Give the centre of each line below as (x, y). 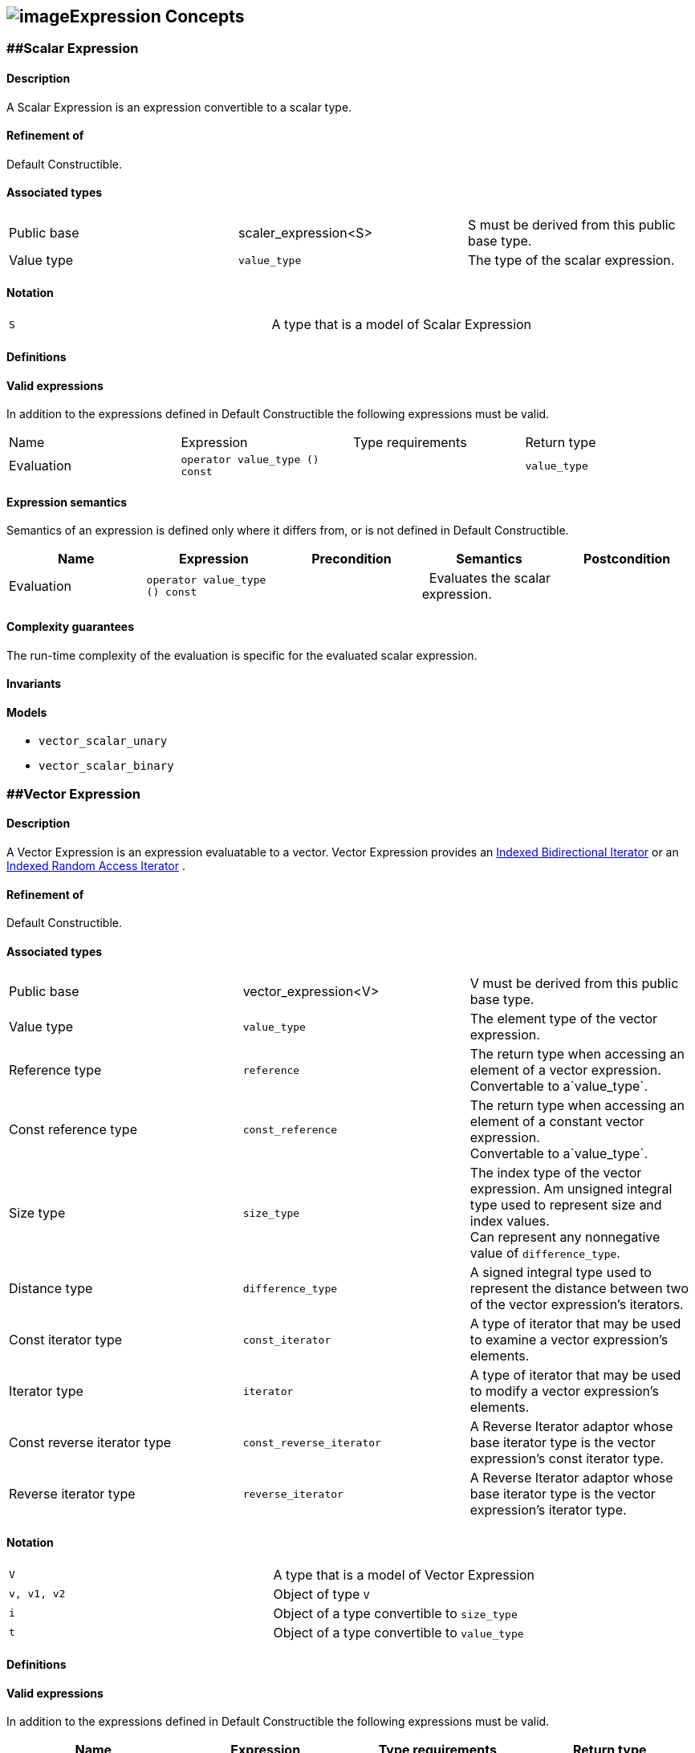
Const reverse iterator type (90, 1443)
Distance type (51, 1289)
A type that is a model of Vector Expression (404, 1574)
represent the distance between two (579, 1289)
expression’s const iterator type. (567, 1459)
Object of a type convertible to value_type (398, 1632)
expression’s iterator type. (548, 1510)
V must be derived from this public (574, 984)
